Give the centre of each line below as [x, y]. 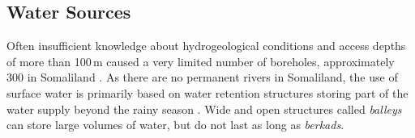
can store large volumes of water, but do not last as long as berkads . [175, 125]
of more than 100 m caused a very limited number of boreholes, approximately [201, 61]
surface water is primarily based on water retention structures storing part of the [207, 92]
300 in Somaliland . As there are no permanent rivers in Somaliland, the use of [202, 77]
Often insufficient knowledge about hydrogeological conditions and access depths [206, 46]
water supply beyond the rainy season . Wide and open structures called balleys [204, 109]
